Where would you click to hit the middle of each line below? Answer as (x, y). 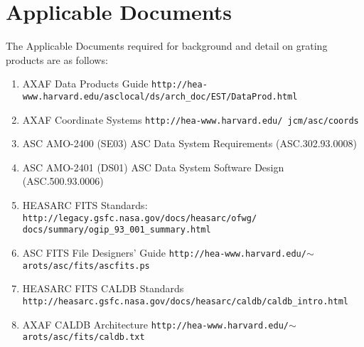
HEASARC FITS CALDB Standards (103, 288)
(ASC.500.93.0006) (63, 181)
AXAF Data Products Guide (85, 84)
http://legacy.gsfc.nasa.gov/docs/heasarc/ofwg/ (140, 218)
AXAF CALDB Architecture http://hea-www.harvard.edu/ (155, 324)
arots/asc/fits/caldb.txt (84, 337)
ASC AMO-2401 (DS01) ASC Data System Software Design (153, 167)
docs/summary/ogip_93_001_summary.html (117, 230)
